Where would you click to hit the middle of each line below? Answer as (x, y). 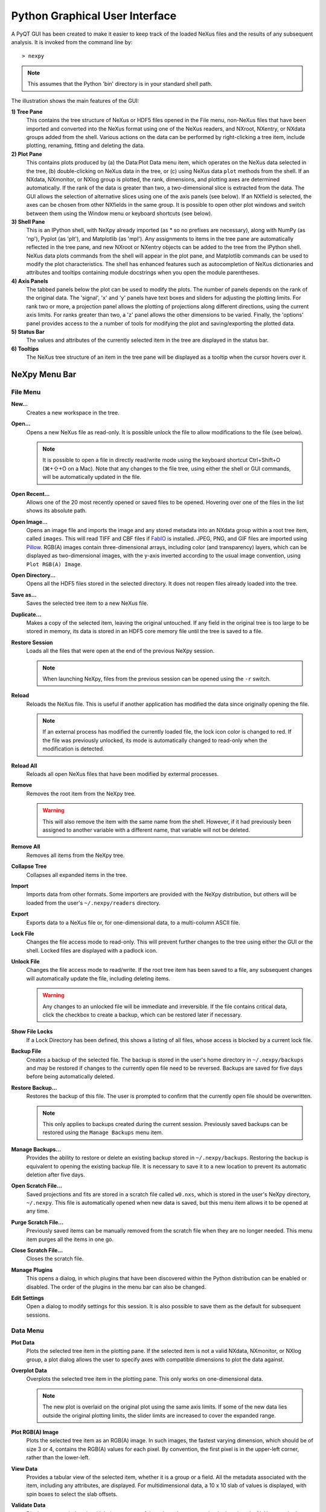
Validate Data (28, 1505)
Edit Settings (28, 1298)
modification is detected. (74, 749)
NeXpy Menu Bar (44, 375)
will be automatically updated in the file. (92, 477)
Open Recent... (30, 494)
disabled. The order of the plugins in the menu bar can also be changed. (116, 1287)
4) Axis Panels (30, 281)
